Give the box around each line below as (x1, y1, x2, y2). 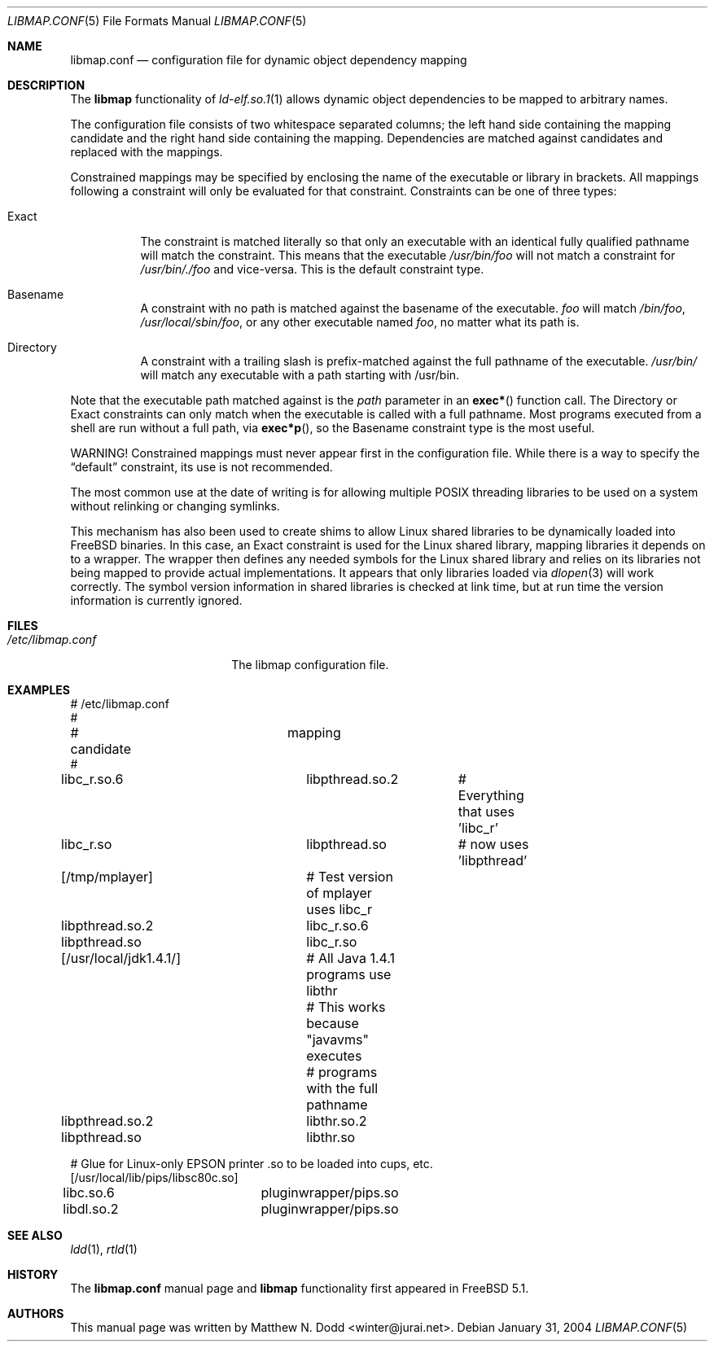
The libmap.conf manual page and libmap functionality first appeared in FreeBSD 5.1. (70, 1281, 529, 1295)
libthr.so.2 (306, 1113, 367, 1129)
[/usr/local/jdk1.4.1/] (61, 950, 181, 966)
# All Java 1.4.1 (306, 950, 396, 966)
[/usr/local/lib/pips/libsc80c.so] (70, 1171, 239, 1184)
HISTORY (7, 1267, 59, 1281)
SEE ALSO (7, 1228, 63, 1242)
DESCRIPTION (7, 78, 85, 92)
